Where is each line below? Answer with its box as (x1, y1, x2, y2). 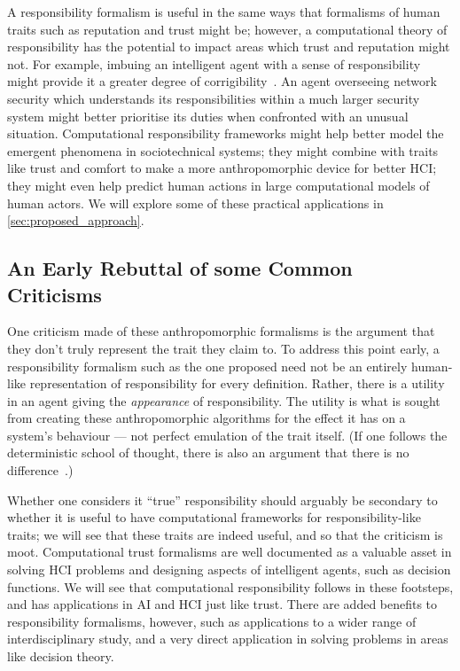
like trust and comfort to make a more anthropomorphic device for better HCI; (7, 159, 437, 177)
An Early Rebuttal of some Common (7, 254, 353, 282)
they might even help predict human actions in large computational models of (7, 176, 430, 194)
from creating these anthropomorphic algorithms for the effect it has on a (7, 409, 406, 427)
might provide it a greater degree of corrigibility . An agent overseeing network (7, 72, 437, 90)
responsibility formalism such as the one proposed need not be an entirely (7, 356, 408, 375)
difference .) (7, 461, 74, 480)
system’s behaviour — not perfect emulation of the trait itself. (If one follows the (7, 425, 448, 444)
